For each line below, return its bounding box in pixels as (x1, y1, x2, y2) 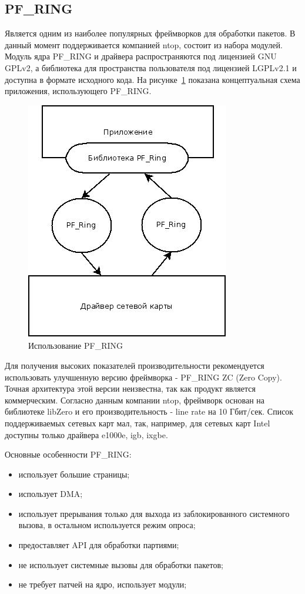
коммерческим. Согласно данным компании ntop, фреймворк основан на (5, 393, 264, 406)
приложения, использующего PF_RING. (5, 85, 152, 97)
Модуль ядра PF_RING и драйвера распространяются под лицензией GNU (5, 50, 277, 62)
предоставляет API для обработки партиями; (18, 539, 179, 551)
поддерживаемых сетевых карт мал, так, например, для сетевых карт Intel (5, 416, 270, 429)
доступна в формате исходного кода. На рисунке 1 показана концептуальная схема (5, 73, 300, 85)
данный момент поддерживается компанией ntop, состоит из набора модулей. (5, 38, 283, 51)
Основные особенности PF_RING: (5, 448, 132, 460)
